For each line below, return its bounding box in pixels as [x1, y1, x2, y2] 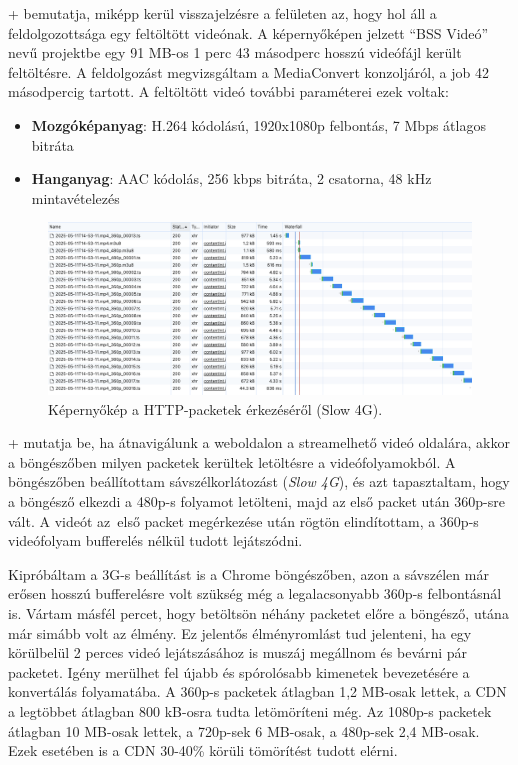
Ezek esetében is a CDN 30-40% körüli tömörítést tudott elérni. [8, 740, 398, 761]
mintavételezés [31, 187, 120, 208]
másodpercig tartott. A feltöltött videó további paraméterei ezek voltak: [8, 81, 449, 102]
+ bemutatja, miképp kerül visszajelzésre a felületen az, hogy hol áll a [8, 3, 437, 23]
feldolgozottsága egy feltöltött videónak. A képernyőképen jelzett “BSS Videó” [8, 22, 489, 43]
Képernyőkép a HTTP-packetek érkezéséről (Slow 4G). [48, 398, 383, 419]
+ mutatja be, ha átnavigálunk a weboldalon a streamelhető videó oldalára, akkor [8, 432, 510, 453]
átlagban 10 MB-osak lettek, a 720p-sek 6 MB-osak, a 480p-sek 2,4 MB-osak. [8, 720, 480, 741]
